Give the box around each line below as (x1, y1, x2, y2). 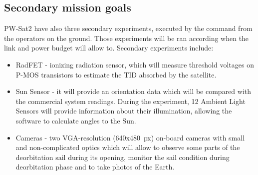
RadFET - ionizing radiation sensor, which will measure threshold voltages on (15, 59, 254, 69)
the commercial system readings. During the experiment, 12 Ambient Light (15, 95, 246, 106)
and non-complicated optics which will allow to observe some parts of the (15, 142, 240, 152)
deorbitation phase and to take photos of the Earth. (15, 161, 175, 172)
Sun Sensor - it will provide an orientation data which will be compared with (15, 86, 252, 96)
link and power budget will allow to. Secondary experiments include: (4, 42, 214, 53)
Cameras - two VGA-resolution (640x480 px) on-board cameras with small (15, 132, 245, 142)
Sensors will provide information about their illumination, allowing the (15, 105, 232, 116)
